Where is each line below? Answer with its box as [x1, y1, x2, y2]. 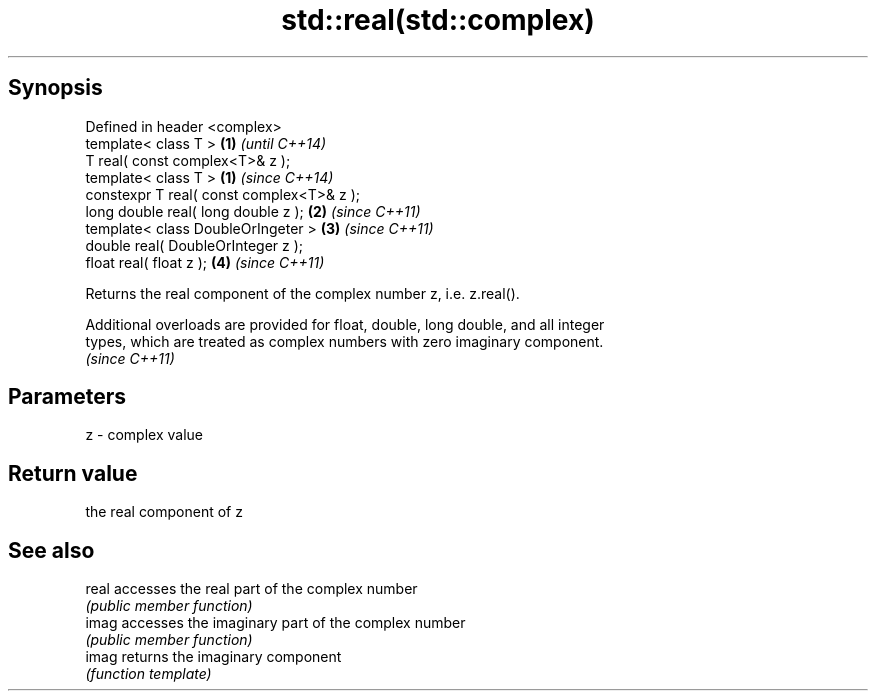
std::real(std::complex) [281, 3, 595, 37]
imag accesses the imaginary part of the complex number [85, 614, 466, 632]
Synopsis [8, 75, 103, 101]
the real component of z [85, 503, 243, 521]
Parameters [8, 384, 126, 410]
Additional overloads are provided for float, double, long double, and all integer [85, 315, 605, 333]
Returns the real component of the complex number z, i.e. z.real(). [85, 284, 520, 302]
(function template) [85, 665, 212, 683]
